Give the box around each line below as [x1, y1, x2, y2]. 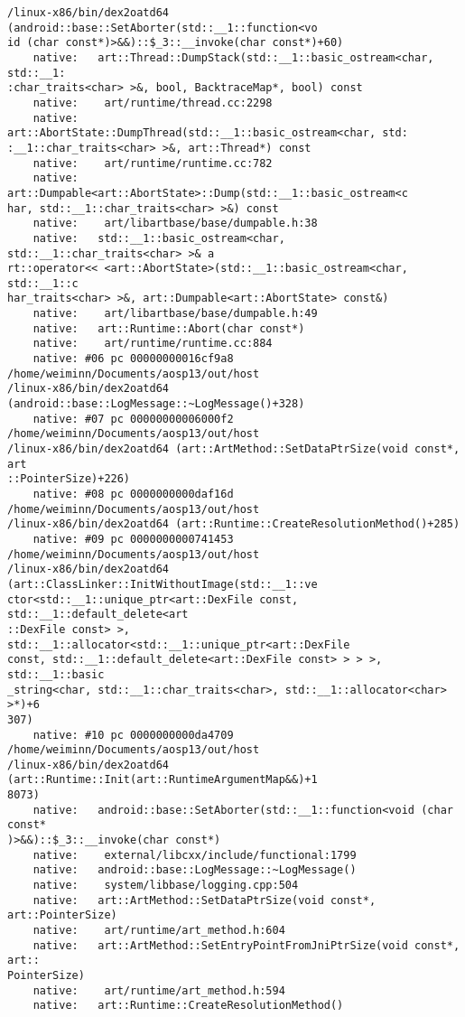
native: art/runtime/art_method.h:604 [33, 924, 285, 938]
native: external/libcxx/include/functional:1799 [33, 848, 357, 862]
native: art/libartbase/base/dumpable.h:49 [33, 307, 318, 321]
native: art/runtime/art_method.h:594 [33, 984, 285, 997]
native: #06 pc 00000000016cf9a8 [33, 352, 234, 366]
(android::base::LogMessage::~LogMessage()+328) [7, 397, 305, 411]
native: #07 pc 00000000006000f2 [33, 412, 234, 425]
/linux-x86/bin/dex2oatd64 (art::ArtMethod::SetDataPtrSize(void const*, [7, 443, 460, 456]
